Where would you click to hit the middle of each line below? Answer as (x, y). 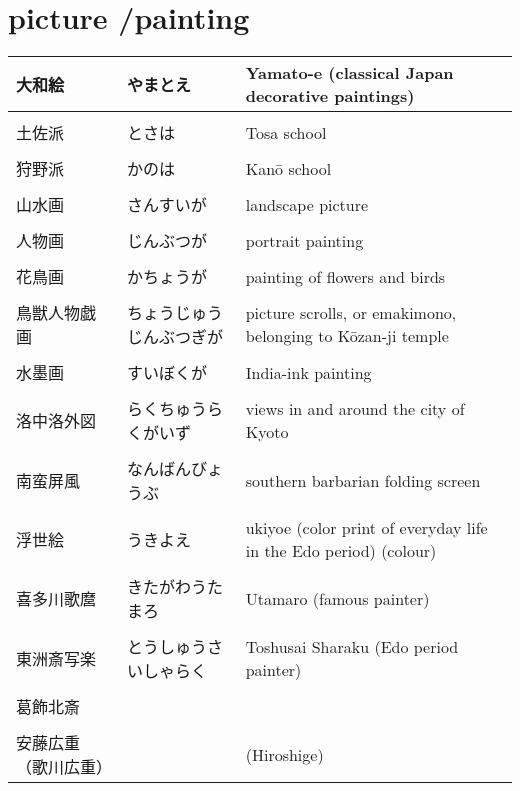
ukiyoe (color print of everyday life (366, 528)
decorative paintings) (330, 96)
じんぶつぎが (175, 337)
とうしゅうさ (175, 647)
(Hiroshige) (284, 754)
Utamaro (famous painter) (337, 598)
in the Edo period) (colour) (341, 551)
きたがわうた (175, 587)
